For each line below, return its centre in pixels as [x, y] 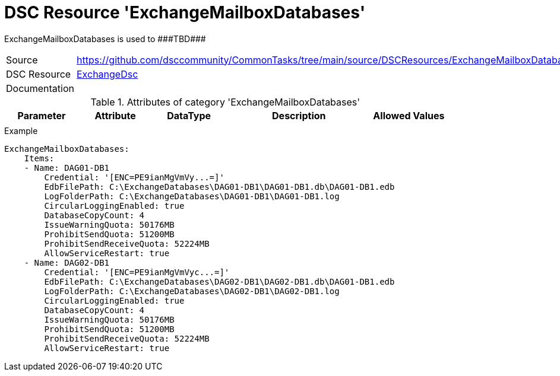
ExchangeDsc [107, 74]
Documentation [40, 88]
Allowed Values [409, 115]
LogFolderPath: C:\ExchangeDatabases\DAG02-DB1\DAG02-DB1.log [192, 291]
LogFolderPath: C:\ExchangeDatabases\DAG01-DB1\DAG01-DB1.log [192, 196]
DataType [189, 115]
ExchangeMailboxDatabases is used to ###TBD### [105, 39]
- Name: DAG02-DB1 [67, 262]
